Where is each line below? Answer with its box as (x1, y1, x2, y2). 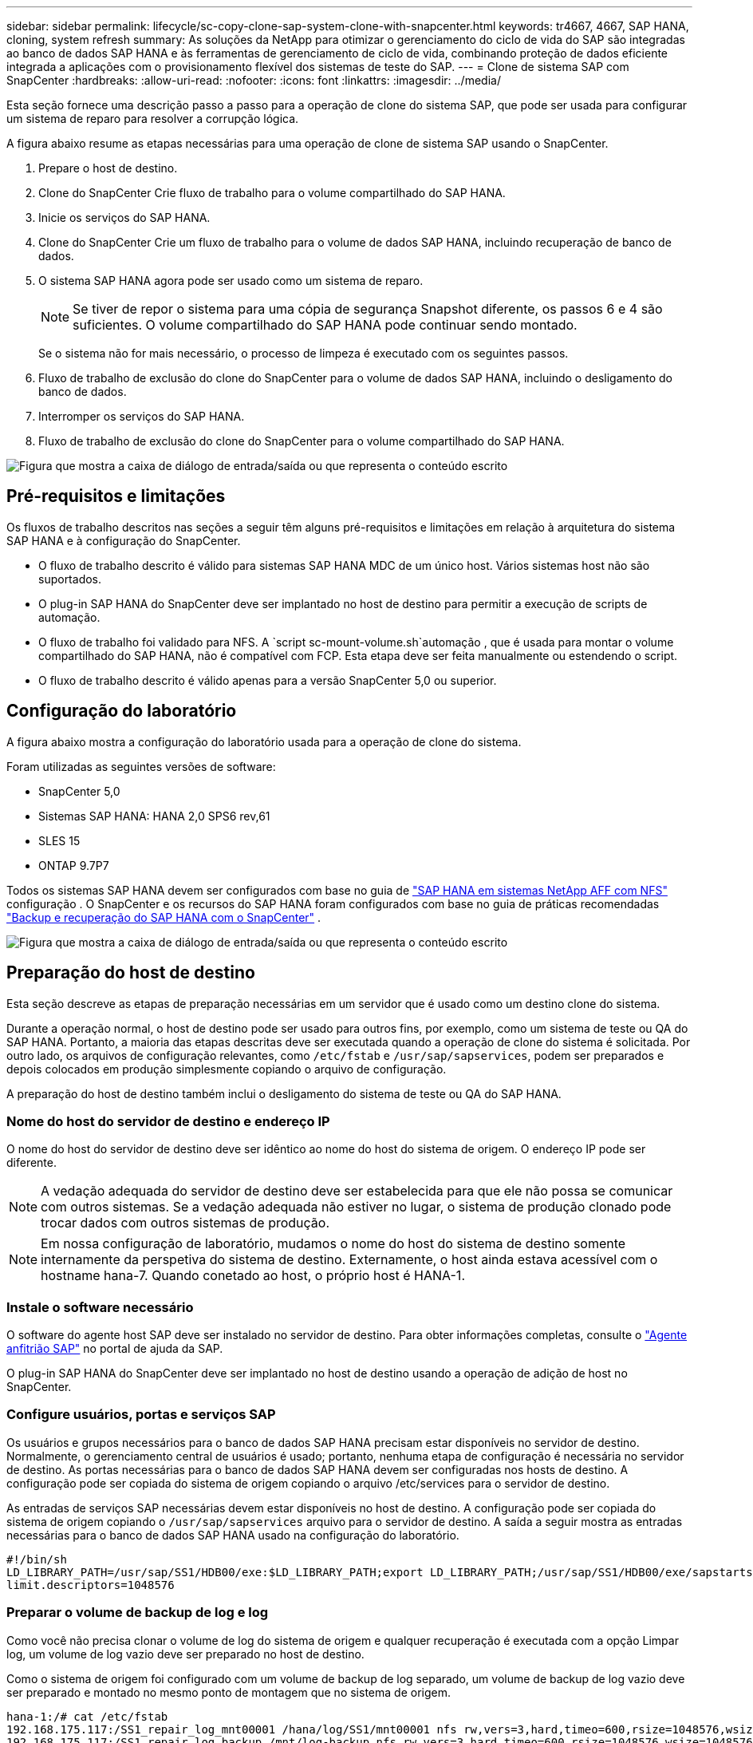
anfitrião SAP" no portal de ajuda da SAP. (6, 1342, 223, 1356)
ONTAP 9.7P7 (38, 858, 109, 872)
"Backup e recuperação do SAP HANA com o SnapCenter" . (6, 910, 321, 924)
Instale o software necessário (6, 1298, 194, 1315)
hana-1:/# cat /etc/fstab (6, 1709, 168, 1723)
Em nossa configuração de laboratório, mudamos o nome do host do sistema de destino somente (41, 1235, 626, 1252)
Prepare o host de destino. (38, 161, 178, 175)
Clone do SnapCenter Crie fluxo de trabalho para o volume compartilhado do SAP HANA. (38, 186, 506, 200)
